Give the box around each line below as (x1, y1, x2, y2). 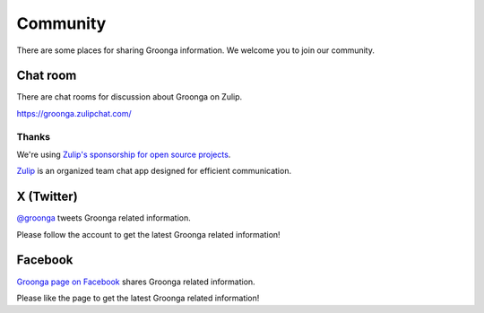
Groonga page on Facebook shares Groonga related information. (16, 276, 255, 287)
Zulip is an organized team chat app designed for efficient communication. (16, 166, 291, 177)
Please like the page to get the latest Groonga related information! (16, 292, 260, 303)
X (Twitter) (16, 189, 78, 204)
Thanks (16, 130, 51, 143)
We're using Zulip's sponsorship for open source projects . (16, 149, 231, 160)
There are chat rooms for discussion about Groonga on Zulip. (16, 91, 243, 102)
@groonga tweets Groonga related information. (16, 213, 192, 223)
